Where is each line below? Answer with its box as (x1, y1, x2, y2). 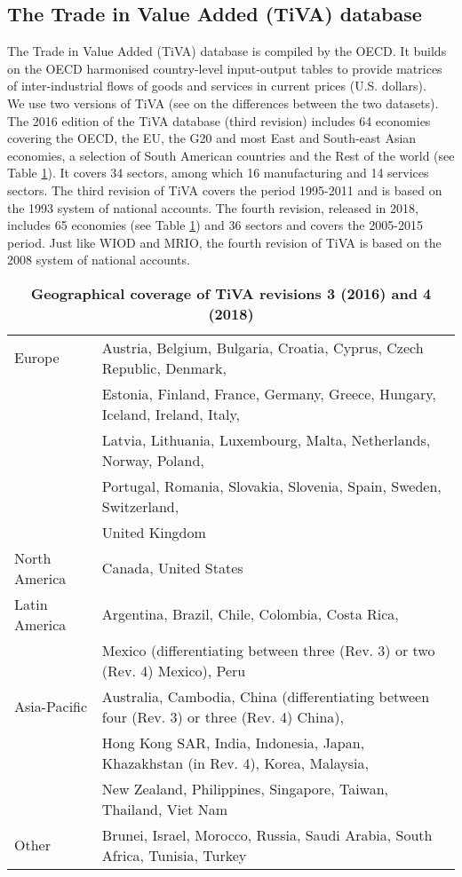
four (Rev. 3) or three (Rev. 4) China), (101, 706, 344, 727)
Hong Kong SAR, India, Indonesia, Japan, (101, 731, 365, 753)
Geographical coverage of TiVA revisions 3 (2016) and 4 (30, 282, 432, 304)
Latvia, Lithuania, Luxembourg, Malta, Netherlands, (101, 429, 431, 450)
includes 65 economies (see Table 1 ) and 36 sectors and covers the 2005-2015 (7, 216, 423, 234)
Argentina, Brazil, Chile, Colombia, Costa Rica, (101, 604, 399, 625)
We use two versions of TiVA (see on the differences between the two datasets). (7, 93, 439, 112)
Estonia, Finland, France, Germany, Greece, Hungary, (101, 383, 436, 404)
